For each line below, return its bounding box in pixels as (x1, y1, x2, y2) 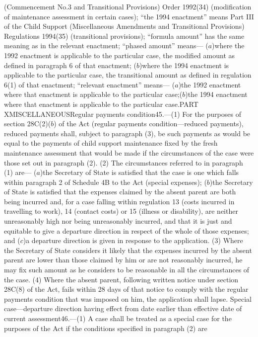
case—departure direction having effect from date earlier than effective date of (4, 303, 242, 314)
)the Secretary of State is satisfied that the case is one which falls (40, 167, 239, 177)
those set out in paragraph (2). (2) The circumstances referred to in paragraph (4, 157, 243, 168)
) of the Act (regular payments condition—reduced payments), (54, 118, 244, 129)
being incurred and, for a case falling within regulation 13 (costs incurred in (4, 196, 235, 206)
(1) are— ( (4, 167, 37, 177)
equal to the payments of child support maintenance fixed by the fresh (4, 138, 218, 148)
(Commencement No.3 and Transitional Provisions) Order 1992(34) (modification (4, 1, 252, 11)
